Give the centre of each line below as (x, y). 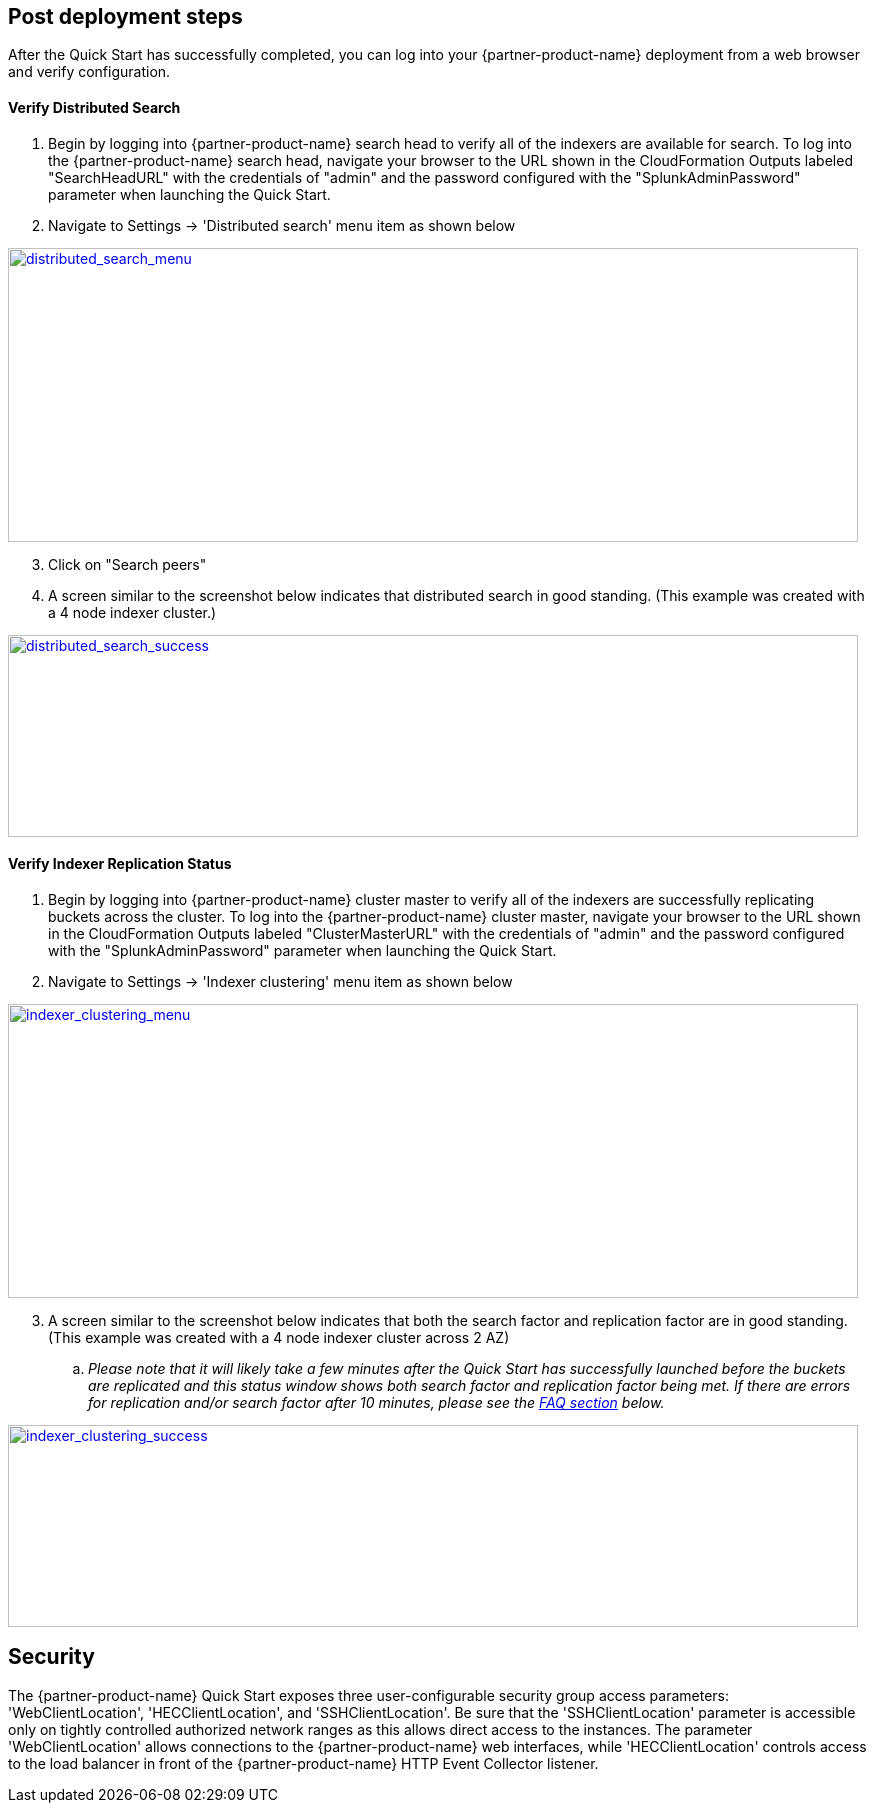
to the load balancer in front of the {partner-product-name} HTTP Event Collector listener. (303, 1763)
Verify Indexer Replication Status (120, 864)
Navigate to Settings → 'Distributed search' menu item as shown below (282, 225)
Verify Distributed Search (94, 108)
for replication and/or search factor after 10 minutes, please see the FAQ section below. (376, 1402)
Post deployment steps (125, 16)
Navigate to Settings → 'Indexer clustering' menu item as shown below (280, 981)
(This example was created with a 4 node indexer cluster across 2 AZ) (279, 1337)
